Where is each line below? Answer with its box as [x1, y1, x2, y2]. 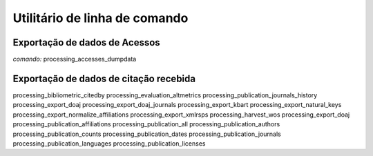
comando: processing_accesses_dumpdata [12, 55, 137, 64]
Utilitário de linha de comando [12, 10, 189, 26]
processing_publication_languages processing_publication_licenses [12, 139, 206, 148]
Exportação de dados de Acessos [12, 37, 160, 48]
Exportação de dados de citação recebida [12, 72, 196, 84]
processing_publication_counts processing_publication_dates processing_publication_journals [12, 130, 281, 138]
